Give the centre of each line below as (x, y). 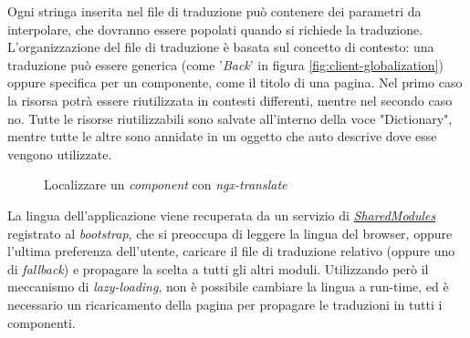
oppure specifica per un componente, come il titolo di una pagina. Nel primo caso (235, 82)
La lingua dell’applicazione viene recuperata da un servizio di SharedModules (222, 215)
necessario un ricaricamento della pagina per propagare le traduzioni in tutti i (225, 304)
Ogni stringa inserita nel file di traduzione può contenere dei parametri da (214, 11)
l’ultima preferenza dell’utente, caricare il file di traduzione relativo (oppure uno (231, 251)
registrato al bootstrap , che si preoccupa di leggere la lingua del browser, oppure (230, 233)
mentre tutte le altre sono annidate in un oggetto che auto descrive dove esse (222, 136)
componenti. (42, 322)
